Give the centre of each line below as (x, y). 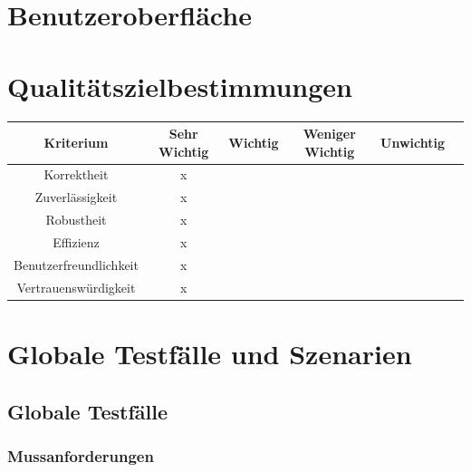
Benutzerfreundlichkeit (76, 264)
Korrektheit (76, 174)
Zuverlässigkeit (76, 197)
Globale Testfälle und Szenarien (210, 353)
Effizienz (76, 241)
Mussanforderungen (81, 455)
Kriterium (76, 142)
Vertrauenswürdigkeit (76, 287)
